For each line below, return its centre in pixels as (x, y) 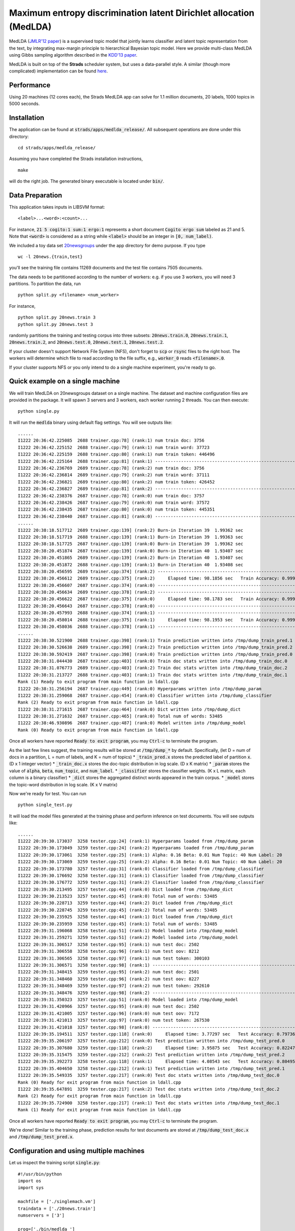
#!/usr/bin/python (40, 1174)
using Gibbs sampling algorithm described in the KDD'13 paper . (73, 55)
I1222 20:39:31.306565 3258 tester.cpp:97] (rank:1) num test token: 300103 (114, 958)
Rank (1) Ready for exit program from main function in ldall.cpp (100, 1110)
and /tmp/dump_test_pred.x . (41, 1137)
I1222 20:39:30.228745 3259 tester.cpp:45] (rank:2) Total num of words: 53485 (118, 910)
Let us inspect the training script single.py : (55, 1163)
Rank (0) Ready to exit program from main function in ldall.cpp (98, 730)
